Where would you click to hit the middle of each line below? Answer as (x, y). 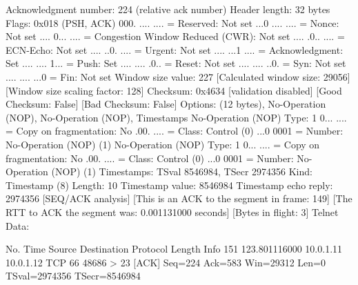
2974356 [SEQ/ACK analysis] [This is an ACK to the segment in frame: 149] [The (179, 198)
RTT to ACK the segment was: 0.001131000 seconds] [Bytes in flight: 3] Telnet (172, 212)
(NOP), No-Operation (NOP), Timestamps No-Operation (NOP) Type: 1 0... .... (176, 117)
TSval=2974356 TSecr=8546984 (73, 276)
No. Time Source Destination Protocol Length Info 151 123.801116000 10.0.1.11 (174, 249)
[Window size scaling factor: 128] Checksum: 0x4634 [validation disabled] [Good (174, 90)
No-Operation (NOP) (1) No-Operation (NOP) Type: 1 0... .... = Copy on (163, 144)
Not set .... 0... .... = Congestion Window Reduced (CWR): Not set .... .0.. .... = (175, 36)
